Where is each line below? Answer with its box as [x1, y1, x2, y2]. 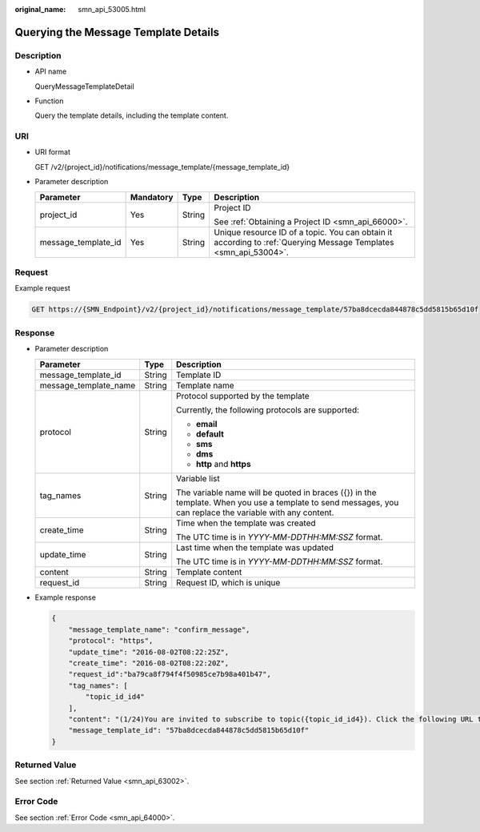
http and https [196, 458, 251, 469]
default [196, 428, 224, 440]
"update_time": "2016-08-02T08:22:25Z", [68, 647, 230, 657]
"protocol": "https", [68, 637, 154, 645]
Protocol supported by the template [176, 390, 310, 401]
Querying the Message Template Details [14, 25, 220, 39]
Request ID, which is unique [176, 577, 281, 588]
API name [34, 66, 67, 76]
